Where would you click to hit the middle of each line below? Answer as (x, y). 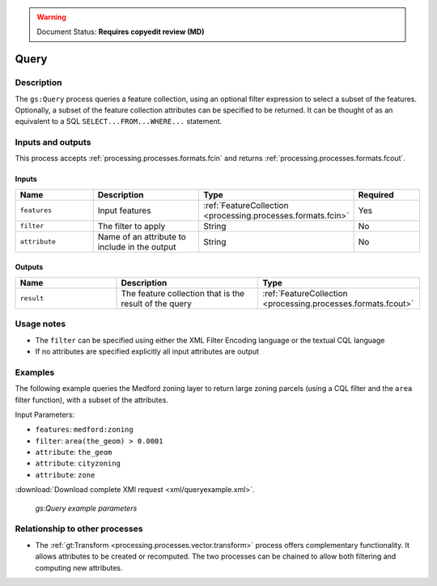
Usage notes (40, 324)
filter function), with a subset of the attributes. (92, 400)
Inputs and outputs (53, 142)
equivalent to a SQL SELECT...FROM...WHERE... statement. (119, 121)
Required (376, 194)
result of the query (156, 304)
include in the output (137, 247)
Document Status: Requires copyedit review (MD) (121, 32)
